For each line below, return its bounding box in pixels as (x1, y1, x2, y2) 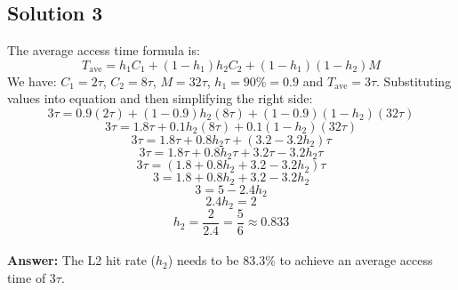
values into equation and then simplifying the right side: (7, 89, 313, 108)
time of (7, 269, 46, 287)
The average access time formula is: (7, 41, 200, 60)
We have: (7, 71, 57, 90)
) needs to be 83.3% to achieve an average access (167, 251, 433, 270)
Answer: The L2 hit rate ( (7, 251, 157, 270)
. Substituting (376, 71, 452, 90)
